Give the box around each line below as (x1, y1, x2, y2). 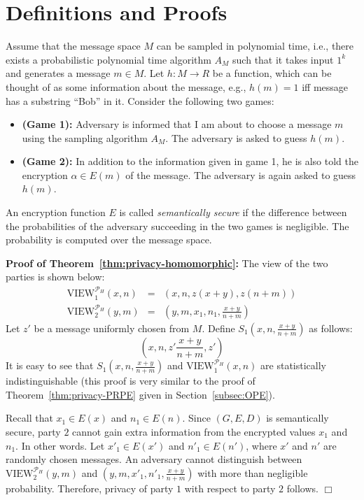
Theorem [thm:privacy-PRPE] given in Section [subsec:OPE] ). (6, 387, 275, 401)
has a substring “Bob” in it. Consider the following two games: (6, 93, 274, 108)
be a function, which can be (212, 66, 332, 80)
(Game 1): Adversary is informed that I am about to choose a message (22, 117, 332, 131)
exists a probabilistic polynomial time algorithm (6, 52, 211, 66)
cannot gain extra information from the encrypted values (72, 424, 316, 438)
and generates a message (6, 66, 111, 80)
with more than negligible (197, 465, 308, 480)
